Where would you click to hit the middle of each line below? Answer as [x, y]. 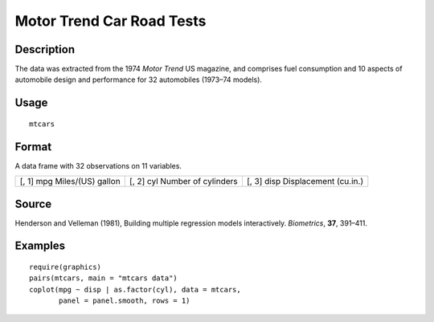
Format [33, 147]
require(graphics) [66, 267]
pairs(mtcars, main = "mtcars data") [104, 278]
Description [45, 49]
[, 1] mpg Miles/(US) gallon [70, 181]
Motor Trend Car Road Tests [111, 21]
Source [33, 204]
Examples [40, 246]
